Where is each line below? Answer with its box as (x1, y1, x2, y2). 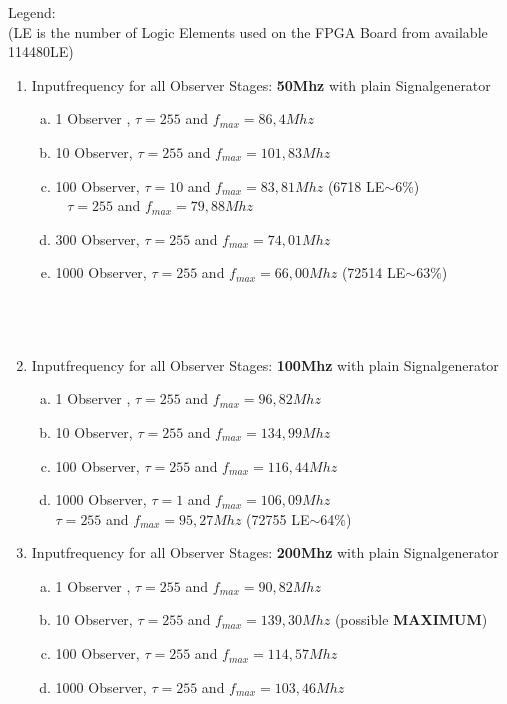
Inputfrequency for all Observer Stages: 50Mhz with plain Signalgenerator (31, 74, 491, 95)
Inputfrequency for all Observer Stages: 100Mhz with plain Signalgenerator (31, 354, 499, 375)
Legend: (8, 2, 56, 22)
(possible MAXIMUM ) (334, 609, 488, 630)
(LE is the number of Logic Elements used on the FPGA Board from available (8, 21, 488, 42)
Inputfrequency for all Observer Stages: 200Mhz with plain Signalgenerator (31, 542, 499, 563)
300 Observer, (55, 228, 140, 249)
